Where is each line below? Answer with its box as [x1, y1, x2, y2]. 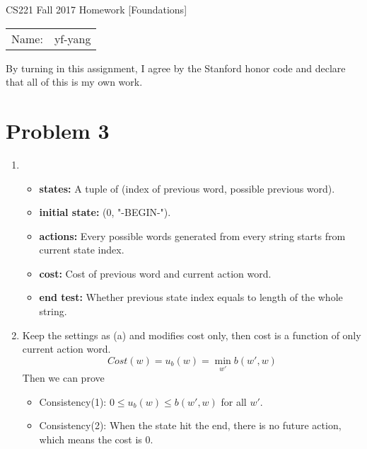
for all [221, 394, 247, 409]
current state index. [39, 242, 124, 257]
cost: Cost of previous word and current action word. [39, 266, 272, 280]
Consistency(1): [39, 394, 107, 409]
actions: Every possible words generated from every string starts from [39, 228, 346, 243]
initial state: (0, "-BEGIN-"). [39, 205, 171, 220]
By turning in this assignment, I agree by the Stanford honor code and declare [6, 60, 346, 75]
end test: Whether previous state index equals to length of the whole [39, 290, 343, 305]
